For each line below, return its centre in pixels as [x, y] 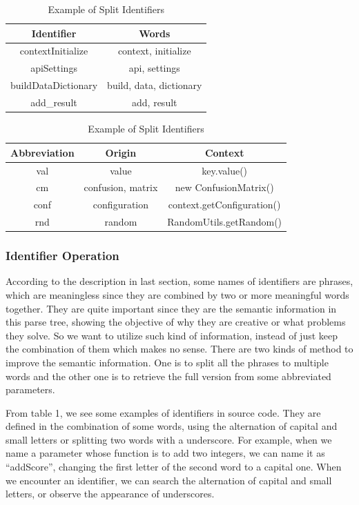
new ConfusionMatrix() [224, 187]
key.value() [225, 170]
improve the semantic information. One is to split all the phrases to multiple [167, 362]
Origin [121, 152]
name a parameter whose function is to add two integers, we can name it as [165, 453]
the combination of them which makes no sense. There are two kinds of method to [179, 349]
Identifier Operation [62, 256]
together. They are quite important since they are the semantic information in [171, 308]
